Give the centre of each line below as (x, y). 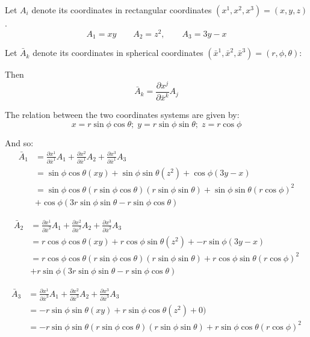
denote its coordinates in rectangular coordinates (122, 10)
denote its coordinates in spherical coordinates (118, 53)
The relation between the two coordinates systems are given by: (122, 115)
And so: (19, 143)
